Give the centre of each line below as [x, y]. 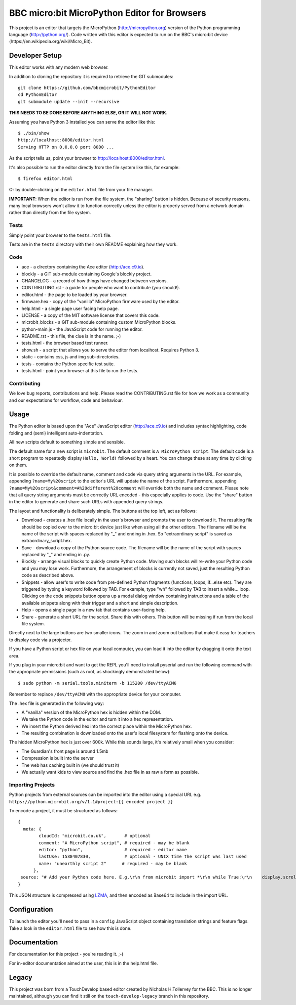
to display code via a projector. [40, 640]
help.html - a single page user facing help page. [70, 308]
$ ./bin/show [34, 133]
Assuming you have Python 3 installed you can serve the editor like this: [82, 122]
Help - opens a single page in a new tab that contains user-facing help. [94, 610]
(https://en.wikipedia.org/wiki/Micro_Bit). [51, 42]
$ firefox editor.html [45, 178]
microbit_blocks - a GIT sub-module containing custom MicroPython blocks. [99, 322]
